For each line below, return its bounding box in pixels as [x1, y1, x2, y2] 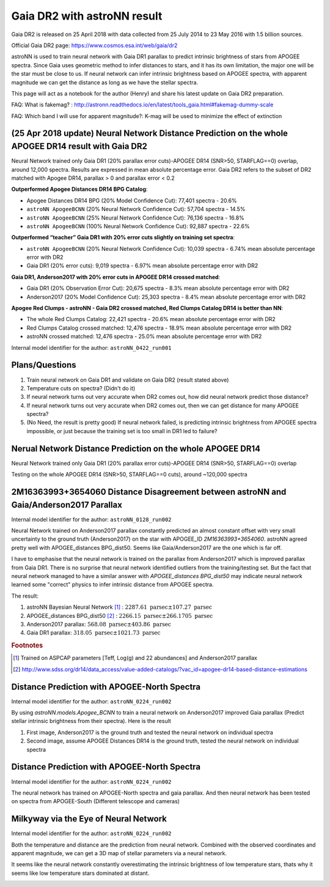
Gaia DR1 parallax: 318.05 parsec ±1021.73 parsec [26, 629, 161, 636]
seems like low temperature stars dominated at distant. [11, 869, 150, 877]
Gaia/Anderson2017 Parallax [11, 499, 122, 510]
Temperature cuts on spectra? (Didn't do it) [26, 384, 136, 392]
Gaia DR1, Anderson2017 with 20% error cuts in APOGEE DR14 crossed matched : [11, 273, 221, 281]
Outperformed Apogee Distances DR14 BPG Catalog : [11, 185, 148, 193]
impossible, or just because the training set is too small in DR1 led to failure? [26, 427, 218, 434]
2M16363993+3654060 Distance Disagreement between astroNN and [11, 486, 287, 497]
